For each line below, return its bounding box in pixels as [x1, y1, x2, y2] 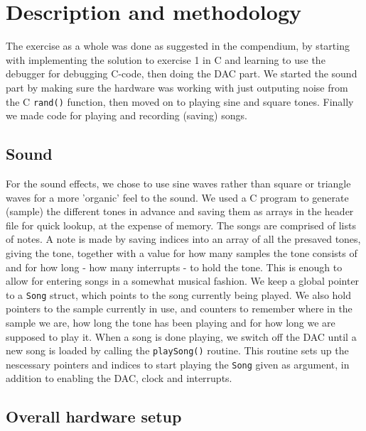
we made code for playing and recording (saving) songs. [6, 108, 247, 123]
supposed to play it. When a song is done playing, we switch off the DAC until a [6, 329, 357, 344]
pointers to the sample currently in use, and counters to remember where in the [6, 301, 352, 316]
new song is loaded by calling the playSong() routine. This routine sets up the [6, 343, 349, 358]
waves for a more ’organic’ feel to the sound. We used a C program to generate [6, 190, 349, 204]
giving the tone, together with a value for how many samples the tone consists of [6, 245, 357, 260]
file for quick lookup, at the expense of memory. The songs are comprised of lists [6, 217, 356, 232]
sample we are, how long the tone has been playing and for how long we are [6, 315, 335, 329]
